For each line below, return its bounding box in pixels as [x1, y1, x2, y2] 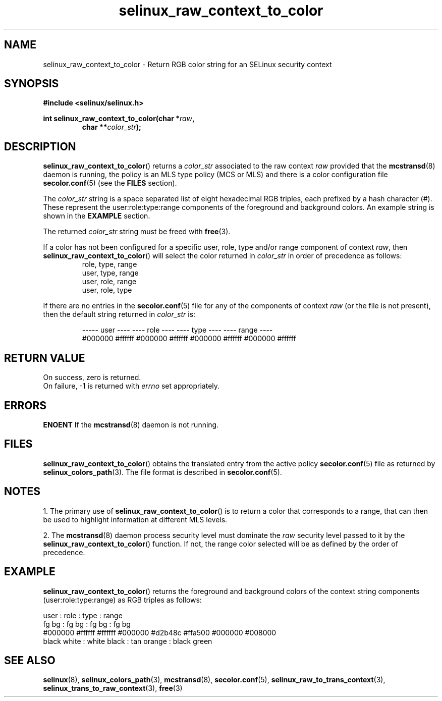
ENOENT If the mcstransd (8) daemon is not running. [43, 420, 219, 429]
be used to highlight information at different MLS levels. [43, 515, 228, 524]
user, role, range [82, 277, 137, 286]
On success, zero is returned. [43, 373, 141, 382]
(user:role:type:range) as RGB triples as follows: [43, 595, 202, 604]
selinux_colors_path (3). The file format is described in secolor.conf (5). [43, 467, 282, 476]
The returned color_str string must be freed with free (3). [43, 227, 231, 236]
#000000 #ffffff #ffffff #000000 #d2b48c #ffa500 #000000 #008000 [43, 628, 277, 637]
